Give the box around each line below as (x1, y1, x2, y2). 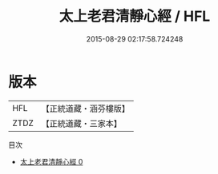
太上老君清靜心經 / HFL (59, 7, 211, 26)
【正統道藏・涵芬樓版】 (41, 103, 131, 114)
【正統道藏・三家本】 (41, 117, 123, 129)
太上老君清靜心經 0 (19, 156, 83, 166)
